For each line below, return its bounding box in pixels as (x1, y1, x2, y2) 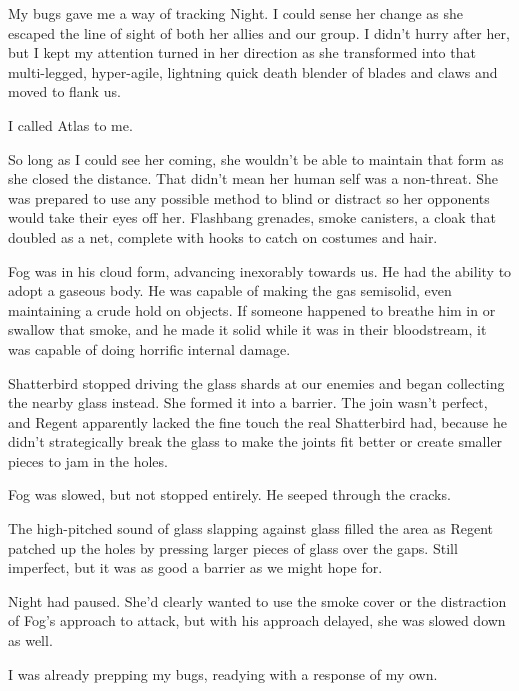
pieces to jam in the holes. (8, 450, 168, 471)
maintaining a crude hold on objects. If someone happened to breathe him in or (8, 299, 496, 320)
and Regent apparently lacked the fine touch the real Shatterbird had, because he (8, 411, 507, 432)
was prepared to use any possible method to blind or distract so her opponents (8, 187, 490, 208)
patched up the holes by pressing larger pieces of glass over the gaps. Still (8, 537, 458, 558)
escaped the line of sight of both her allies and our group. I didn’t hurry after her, (8, 22, 510, 43)
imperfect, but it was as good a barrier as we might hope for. (8, 557, 383, 578)
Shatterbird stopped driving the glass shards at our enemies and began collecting (8, 372, 505, 393)
